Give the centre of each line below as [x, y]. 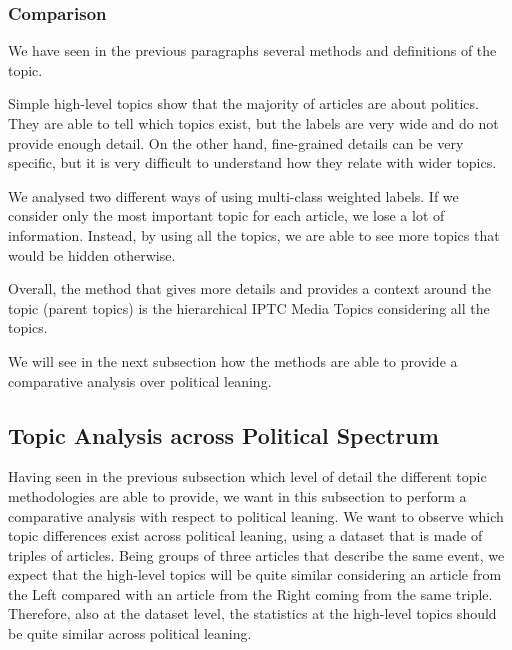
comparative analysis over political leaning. [140, 380]
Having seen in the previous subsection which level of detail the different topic [247, 476]
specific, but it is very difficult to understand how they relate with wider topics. [252, 162]
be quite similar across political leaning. [130, 633]
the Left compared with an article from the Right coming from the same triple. [250, 593]
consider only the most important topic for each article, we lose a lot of [226, 215]
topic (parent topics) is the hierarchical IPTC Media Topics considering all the [249, 307]
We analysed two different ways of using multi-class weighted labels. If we [233, 195]
